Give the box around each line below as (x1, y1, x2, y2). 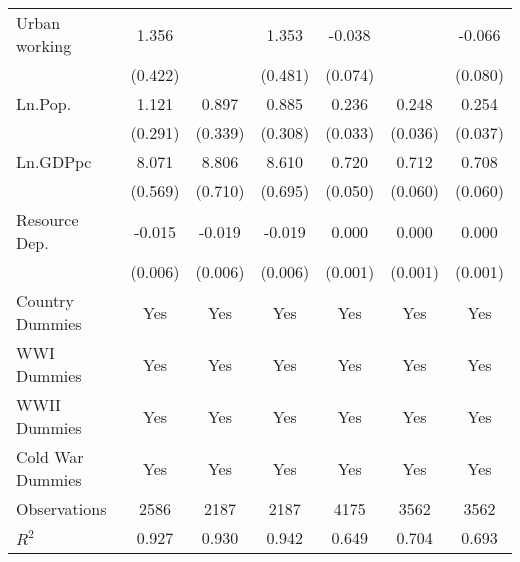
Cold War (16, 445, 84, 468)
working (16, 34, 72, 57)
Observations (16, 497, 107, 520)
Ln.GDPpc (16, 150, 92, 173)
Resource (16, 208, 79, 231)
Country (16, 289, 74, 312)
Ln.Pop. (16, 92, 72, 115)
